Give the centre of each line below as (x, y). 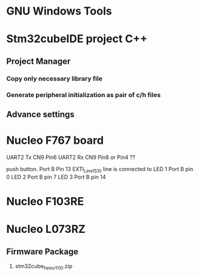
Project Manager (39, 61)
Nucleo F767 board (55, 140)
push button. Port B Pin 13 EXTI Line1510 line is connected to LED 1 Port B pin (100, 170)
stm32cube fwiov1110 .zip (44, 267)
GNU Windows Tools (59, 11)
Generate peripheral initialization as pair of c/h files (83, 95)
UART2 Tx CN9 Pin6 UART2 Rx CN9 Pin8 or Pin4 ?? (71, 157)
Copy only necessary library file (55, 78)
